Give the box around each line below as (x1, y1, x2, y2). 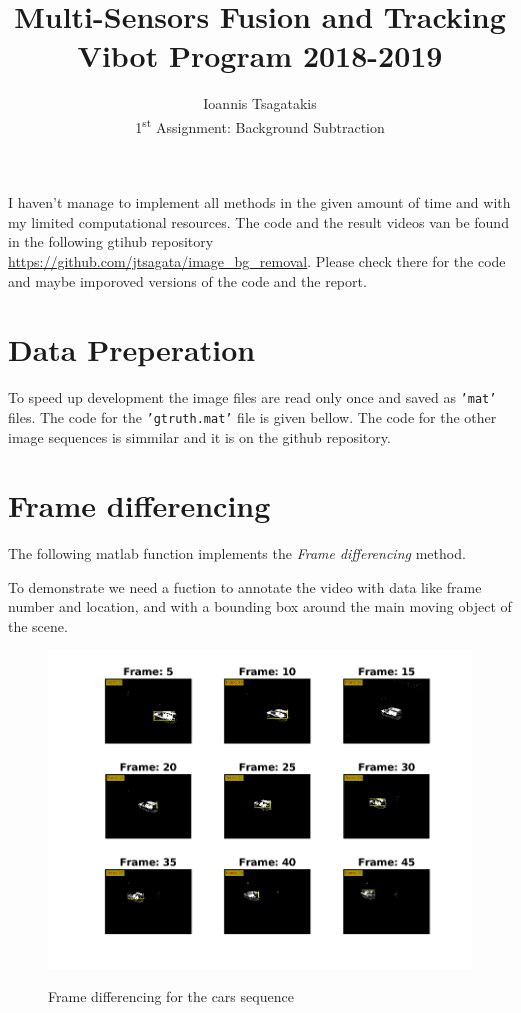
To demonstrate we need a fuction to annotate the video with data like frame (8, 576, 482, 597)
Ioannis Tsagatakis (203, 93, 317, 114)
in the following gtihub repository (8, 231, 214, 252)
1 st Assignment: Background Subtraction (135, 113, 385, 137)
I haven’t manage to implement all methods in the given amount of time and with (8, 192, 511, 213)
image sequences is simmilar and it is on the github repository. (8, 426, 391, 447)
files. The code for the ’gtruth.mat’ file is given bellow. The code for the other (8, 406, 497, 427)
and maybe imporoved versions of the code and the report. (8, 270, 367, 291)
